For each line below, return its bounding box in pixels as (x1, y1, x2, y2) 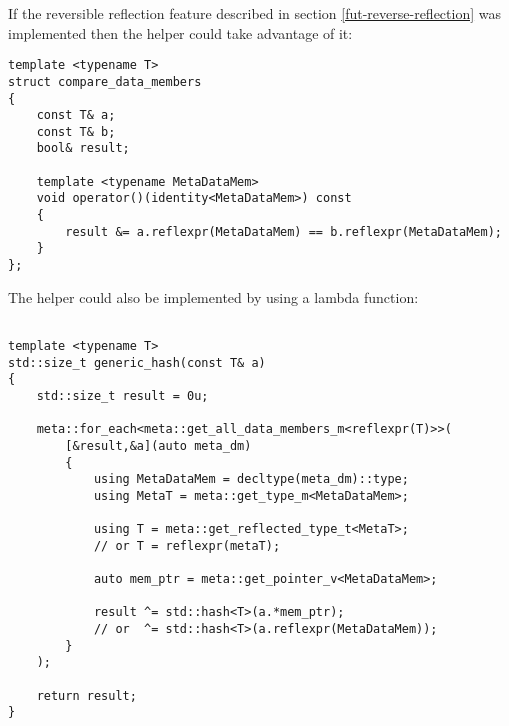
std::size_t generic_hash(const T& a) (8, 355, 266, 370)
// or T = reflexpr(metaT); (93, 538, 281, 553)
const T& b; (36, 124, 116, 139)
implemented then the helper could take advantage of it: (8, 22, 353, 43)
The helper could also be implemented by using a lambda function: (8, 286, 419, 307)
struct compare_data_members (8, 74, 202, 89)
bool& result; (36, 141, 130, 156)
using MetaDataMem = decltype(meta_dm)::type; (93, 472, 409, 487)
